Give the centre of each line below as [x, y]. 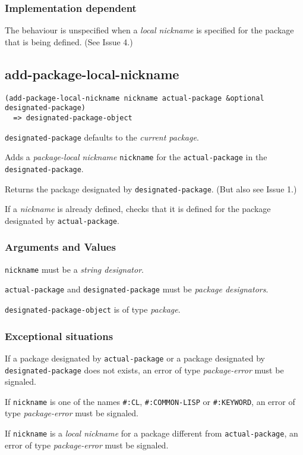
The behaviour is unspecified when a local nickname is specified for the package [149, 30]
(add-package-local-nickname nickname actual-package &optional [135, 98]
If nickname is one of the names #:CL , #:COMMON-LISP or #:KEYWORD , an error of [150, 401]
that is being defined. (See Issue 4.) [69, 41]
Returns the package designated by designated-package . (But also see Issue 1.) [151, 188]
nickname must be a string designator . [74, 269]
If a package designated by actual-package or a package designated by [135, 358]
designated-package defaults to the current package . [102, 137]
